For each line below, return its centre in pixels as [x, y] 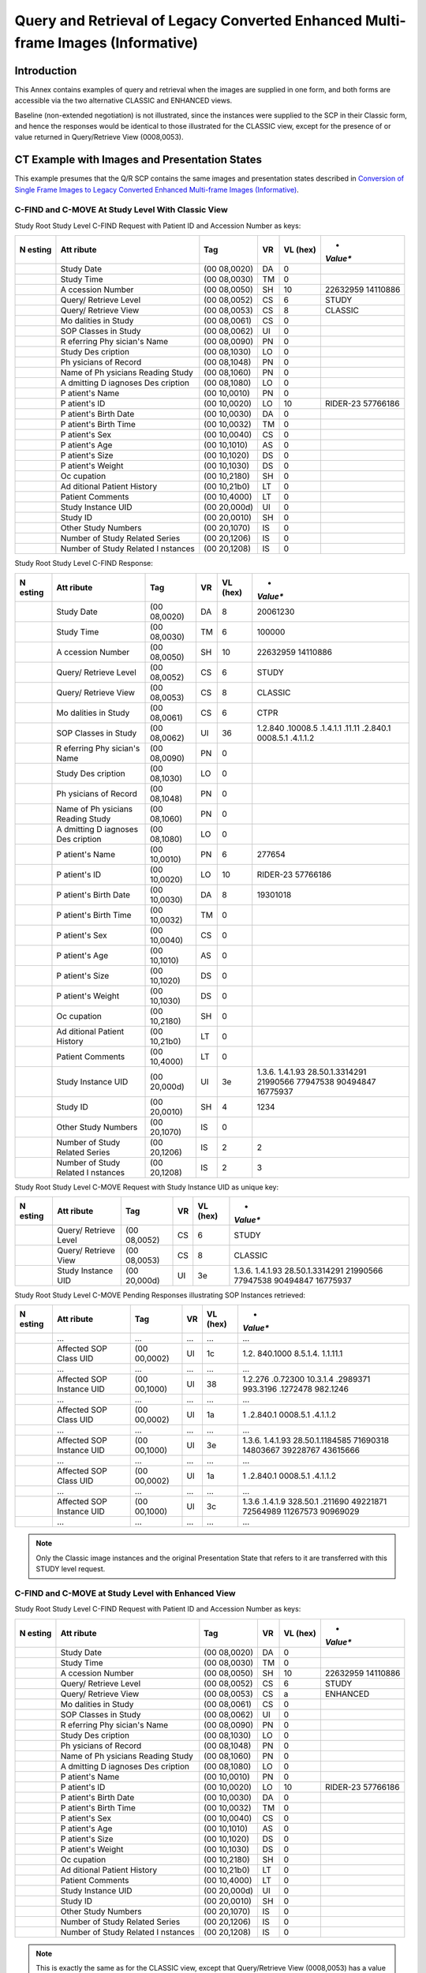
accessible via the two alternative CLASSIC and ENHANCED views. [123, 101]
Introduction [46, 71]
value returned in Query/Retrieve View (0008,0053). [99, 137]
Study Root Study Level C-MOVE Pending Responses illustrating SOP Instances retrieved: [160, 1295]
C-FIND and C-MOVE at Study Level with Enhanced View [125, 1593]
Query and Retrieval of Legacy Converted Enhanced [189, 21]
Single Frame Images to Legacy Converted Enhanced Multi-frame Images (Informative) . [157, 189]
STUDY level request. [71, 1569]
